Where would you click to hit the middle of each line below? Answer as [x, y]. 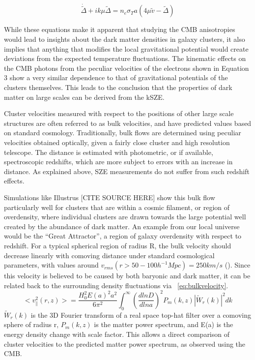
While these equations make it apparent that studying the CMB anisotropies [120, 29]
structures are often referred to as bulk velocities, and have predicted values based [128, 123]
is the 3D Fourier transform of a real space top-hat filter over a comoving [141, 315]
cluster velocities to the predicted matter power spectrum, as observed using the [125, 344]
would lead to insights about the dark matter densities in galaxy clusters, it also [125, 39]
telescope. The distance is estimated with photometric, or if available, [109, 152]
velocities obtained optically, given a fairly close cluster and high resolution [117, 142]
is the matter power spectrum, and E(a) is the [164, 324]
